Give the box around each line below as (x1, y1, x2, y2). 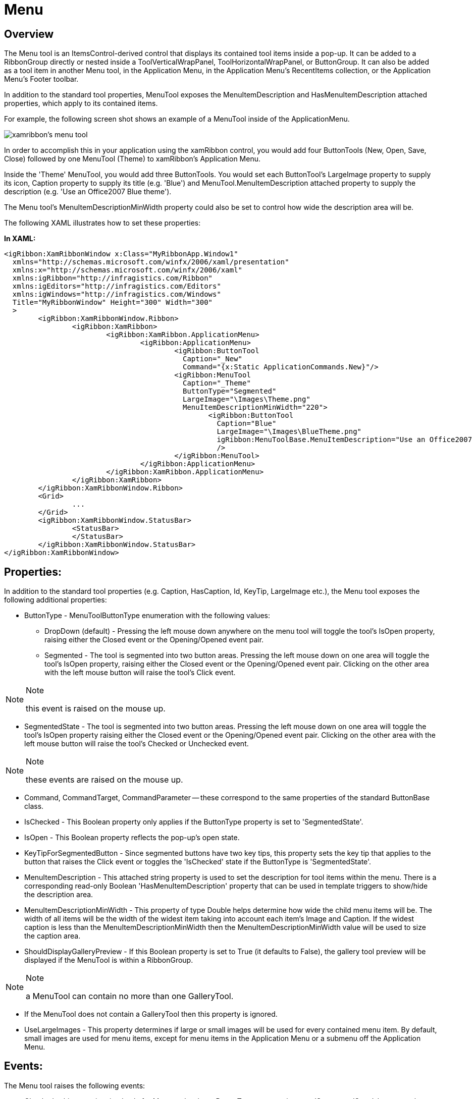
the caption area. (24, 931, 81, 941)
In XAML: (4, 234, 36, 243)
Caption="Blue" (217, 419, 277, 428)
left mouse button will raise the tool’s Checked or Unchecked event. (24, 739, 249, 748)
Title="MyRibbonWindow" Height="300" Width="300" (12, 298, 213, 307)
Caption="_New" (183, 355, 243, 363)
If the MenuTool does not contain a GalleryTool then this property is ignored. (24, 1010, 278, 1019)
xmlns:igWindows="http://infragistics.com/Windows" (12, 290, 221, 299)
